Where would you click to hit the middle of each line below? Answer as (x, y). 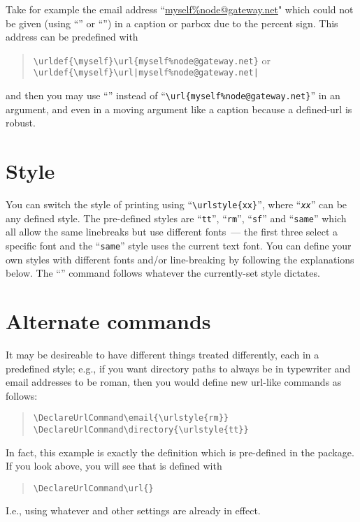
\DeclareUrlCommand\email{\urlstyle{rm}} (131, 418)
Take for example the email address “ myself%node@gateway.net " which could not (180, 9)
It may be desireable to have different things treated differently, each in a (163, 354)
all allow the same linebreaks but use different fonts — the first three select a (172, 232)
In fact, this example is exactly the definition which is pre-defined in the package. (180, 452)
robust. (21, 123)
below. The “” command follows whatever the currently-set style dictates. (163, 273)
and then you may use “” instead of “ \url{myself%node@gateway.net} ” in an (173, 95)
